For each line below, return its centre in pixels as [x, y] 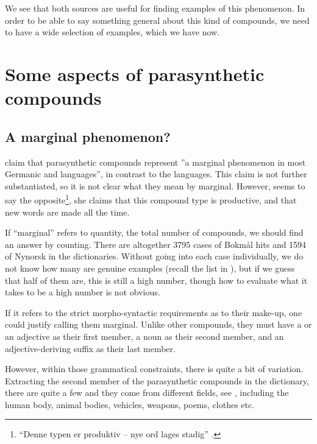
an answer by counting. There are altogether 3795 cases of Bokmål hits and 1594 [156, 244]
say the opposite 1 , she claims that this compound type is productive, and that [151, 199]
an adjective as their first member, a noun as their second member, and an [144, 336]
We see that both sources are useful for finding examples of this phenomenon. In [155, 8]
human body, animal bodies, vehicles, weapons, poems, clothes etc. [130, 404]
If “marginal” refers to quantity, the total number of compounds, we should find [154, 232]
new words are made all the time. [67, 212]
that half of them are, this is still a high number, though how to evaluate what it [156, 280]
